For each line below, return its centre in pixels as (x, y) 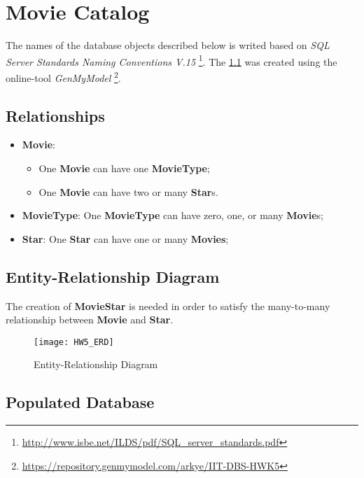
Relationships (55, 115)
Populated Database (80, 402)
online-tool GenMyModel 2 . (63, 76)
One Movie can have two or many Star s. (128, 191)
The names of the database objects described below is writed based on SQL (168, 45)
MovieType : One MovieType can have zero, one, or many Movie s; (173, 215)
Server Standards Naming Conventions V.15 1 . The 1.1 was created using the (171, 60)
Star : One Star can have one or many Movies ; (125, 238)
